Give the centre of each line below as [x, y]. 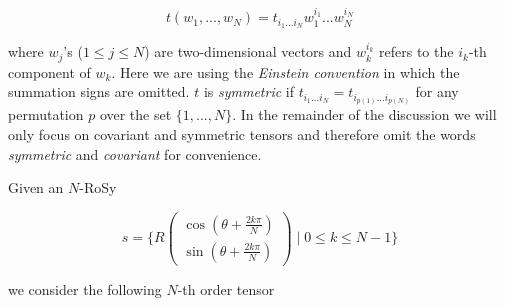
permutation [46, 114]
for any [437, 91]
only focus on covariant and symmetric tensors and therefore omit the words [242, 134]
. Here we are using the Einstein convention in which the [285, 71]
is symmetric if [248, 91]
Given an [36, 187]
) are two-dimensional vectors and [248, 51]
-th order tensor [226, 288]
